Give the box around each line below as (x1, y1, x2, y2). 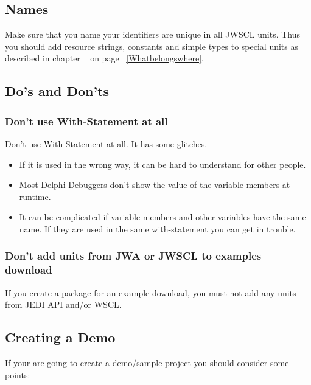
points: (5, 368, 30, 381)
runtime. (19, 190, 51, 203)
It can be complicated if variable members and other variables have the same (19, 210, 306, 223)
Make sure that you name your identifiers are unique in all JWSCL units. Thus (5, 28, 301, 41)
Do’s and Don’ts (5, 82, 110, 100)
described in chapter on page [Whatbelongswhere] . (5, 52, 204, 64)
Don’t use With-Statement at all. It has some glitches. (5, 137, 208, 150)
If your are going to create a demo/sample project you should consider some (5, 356, 289, 369)
